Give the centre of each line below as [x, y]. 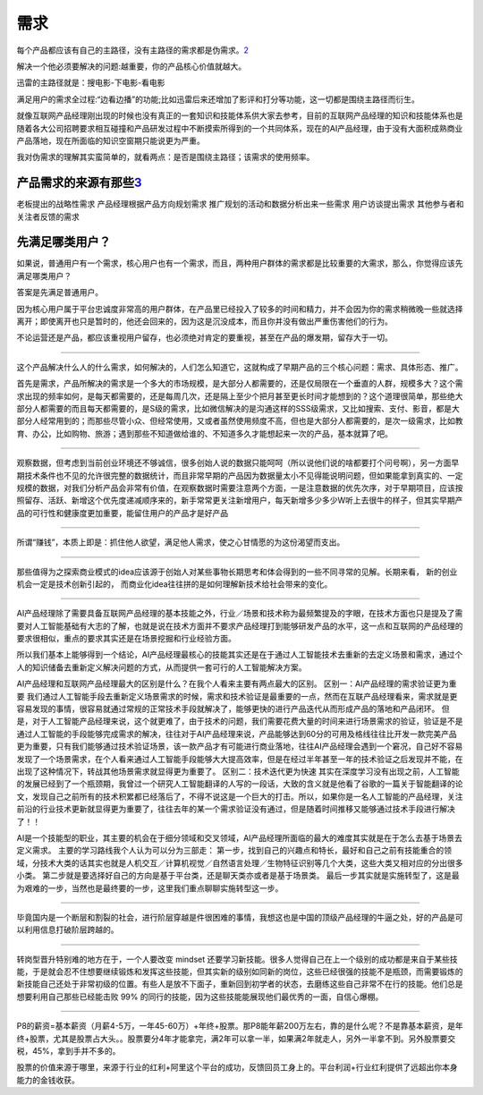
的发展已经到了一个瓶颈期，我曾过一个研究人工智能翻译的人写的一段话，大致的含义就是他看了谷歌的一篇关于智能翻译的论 [240, 784]
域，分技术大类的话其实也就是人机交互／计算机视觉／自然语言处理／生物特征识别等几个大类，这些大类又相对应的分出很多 [240, 862]
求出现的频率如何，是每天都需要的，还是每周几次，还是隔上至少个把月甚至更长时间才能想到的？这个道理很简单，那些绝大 [240, 396]
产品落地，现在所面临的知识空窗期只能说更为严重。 [110, 140]
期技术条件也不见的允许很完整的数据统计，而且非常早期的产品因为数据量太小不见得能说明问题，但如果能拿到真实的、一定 [240, 475]
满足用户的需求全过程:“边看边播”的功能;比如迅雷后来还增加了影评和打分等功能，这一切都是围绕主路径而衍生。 [218, 99]
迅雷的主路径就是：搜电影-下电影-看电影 [91, 83]
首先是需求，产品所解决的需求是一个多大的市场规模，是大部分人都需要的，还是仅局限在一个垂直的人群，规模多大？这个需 [240, 384]
